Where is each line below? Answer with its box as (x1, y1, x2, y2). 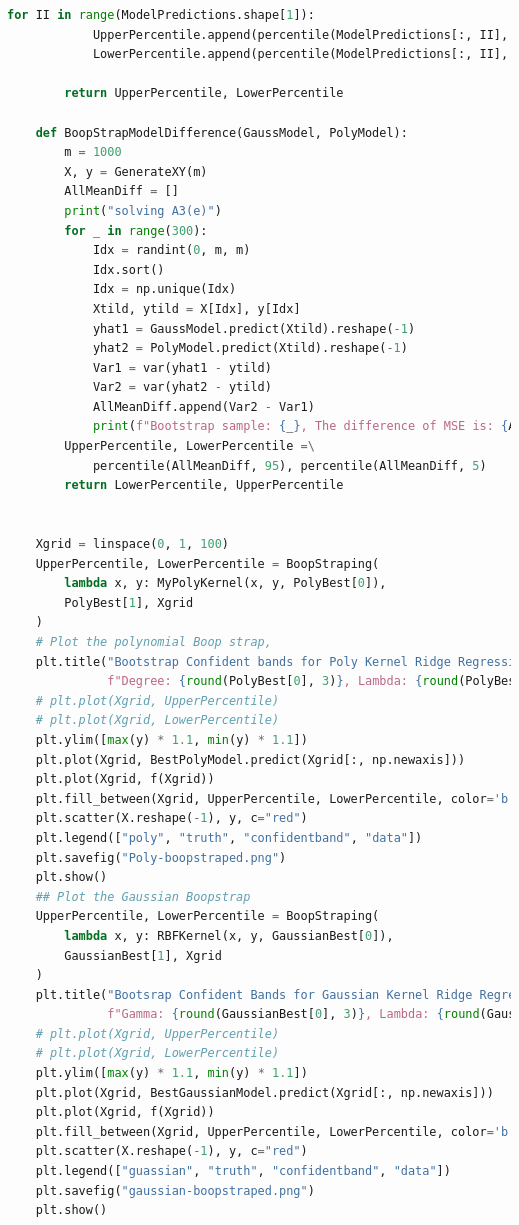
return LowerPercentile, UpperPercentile (64, 478, 344, 493)
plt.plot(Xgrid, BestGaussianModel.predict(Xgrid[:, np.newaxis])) (35, 1085, 494, 1100)
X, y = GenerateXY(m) (64, 164, 208, 179)
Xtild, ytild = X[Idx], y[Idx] (92, 301, 301, 316)
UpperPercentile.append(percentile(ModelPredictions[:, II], (92, 27, 509, 42)
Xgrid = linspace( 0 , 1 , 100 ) (35, 537, 230, 552)
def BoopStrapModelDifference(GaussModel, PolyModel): (35, 125, 408, 140)
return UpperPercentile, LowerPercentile (64, 86, 344, 101)
